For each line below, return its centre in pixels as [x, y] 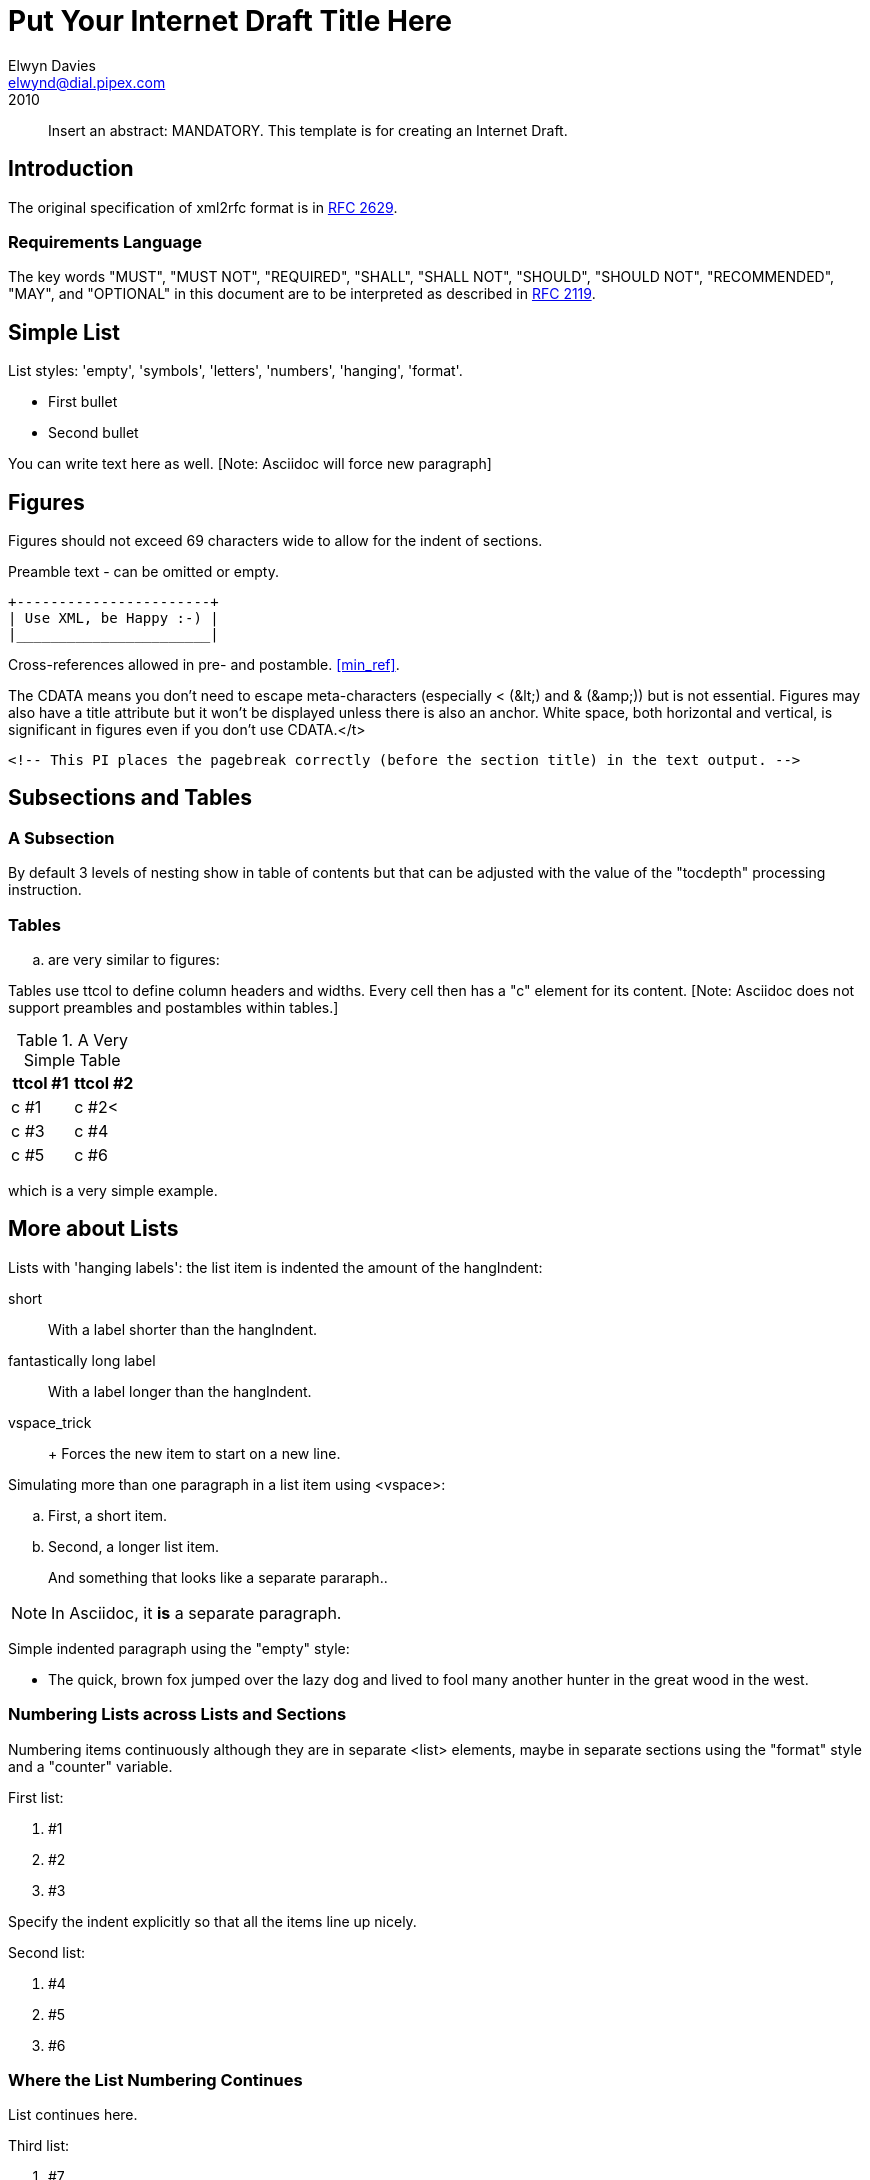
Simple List [64, 332]
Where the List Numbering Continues [155, 2079]
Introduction [71, 169]
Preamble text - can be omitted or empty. [143, 572]
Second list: [47, 1952]
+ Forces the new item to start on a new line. [194, 1453]
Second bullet [93, 433]
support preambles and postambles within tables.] [173, 1007]
